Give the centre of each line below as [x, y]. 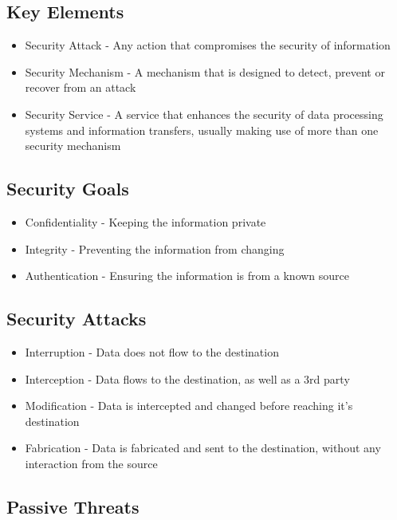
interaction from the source [91, 463]
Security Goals [68, 189]
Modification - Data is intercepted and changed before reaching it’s [189, 406]
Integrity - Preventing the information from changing [155, 248]
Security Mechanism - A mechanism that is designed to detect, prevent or [205, 71]
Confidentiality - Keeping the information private [145, 221]
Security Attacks [77, 319]
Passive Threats [73, 506]
